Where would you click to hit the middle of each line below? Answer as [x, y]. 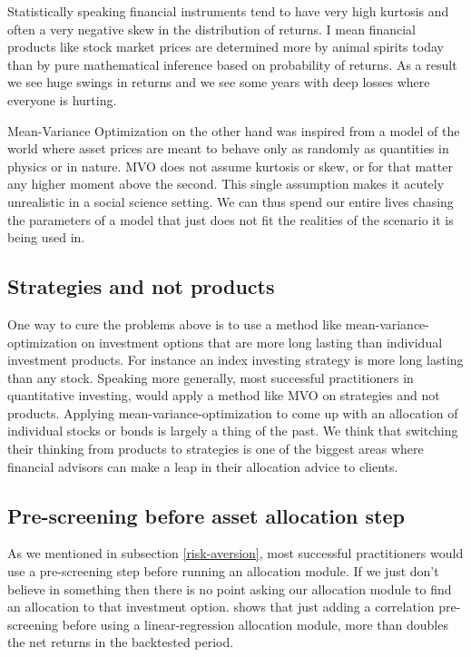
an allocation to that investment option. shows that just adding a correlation [221, 607]
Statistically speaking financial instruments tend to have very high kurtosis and [228, 11]
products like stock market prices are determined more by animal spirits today [226, 47]
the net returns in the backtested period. [121, 642]
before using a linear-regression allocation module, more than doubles [255, 624]
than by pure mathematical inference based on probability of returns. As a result [232, 64]
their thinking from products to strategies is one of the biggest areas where [216, 449]
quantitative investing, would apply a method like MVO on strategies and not [224, 395]
